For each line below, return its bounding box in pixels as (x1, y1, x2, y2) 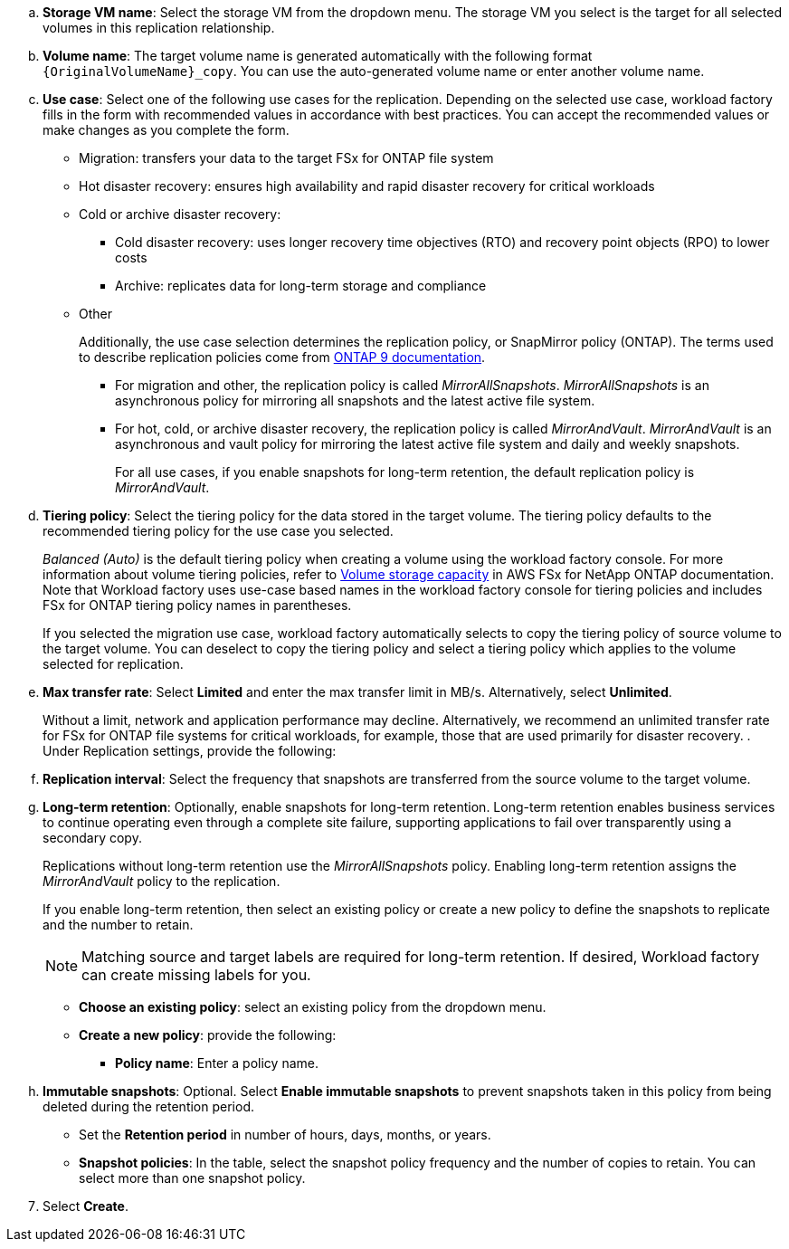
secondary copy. (43, 830, 142, 845)
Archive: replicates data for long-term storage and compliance (115, 278, 487, 293)
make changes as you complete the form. (43, 122, 290, 138)
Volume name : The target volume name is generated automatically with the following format (43, 48, 593, 63)
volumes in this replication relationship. (43, 20, 275, 35)
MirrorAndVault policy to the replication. (43, 873, 280, 889)
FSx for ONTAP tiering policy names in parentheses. (43, 597, 352, 613)
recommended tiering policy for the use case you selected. (43, 523, 394, 539)
